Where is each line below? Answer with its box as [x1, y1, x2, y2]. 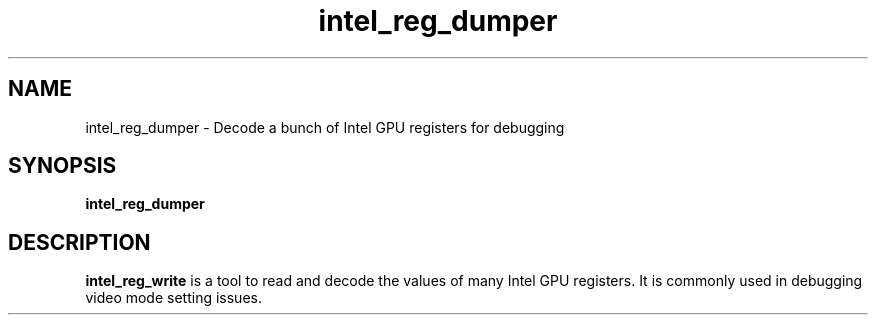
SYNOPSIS [8, 153, 117, 179]
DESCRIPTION [8, 229, 151, 255]
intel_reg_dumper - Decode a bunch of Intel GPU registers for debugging [85, 118, 565, 136]
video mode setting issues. [85, 289, 262, 307]
